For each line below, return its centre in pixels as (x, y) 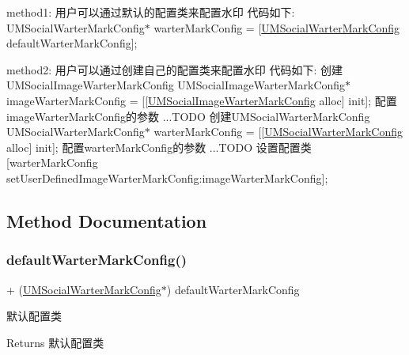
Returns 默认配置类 (55, 342)
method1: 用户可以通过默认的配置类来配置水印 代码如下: (151, 12)
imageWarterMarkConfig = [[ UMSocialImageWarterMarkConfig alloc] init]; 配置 (202, 100)
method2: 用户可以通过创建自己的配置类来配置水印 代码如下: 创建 (175, 69)
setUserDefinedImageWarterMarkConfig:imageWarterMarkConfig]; (167, 177)
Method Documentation (107, 220)
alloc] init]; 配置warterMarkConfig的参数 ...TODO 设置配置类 (159, 147)
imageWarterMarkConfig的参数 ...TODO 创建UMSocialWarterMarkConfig (188, 116)
